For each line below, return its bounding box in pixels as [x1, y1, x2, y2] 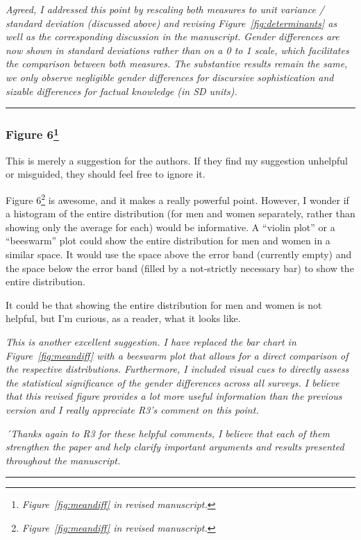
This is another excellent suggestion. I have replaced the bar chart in [6, 335, 296, 349]
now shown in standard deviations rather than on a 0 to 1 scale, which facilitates [6, 42, 349, 57]
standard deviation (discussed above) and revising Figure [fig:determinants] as [6, 15, 337, 30]
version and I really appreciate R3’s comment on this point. [6, 402, 259, 416]
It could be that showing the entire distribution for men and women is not [6, 297, 322, 312]
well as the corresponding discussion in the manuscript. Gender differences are [6, 29, 339, 44]
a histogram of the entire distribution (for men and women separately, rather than [6, 206, 355, 221]
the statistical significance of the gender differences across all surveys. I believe [6, 375, 339, 389]
